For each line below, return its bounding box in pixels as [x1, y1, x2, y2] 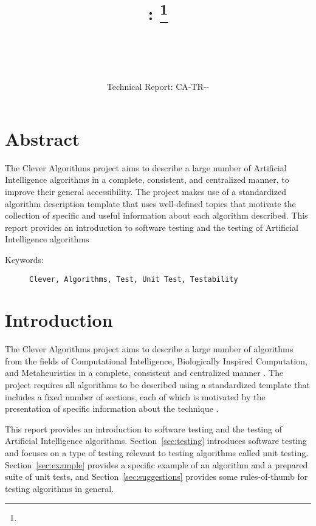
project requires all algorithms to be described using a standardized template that [5, 378, 310, 391]
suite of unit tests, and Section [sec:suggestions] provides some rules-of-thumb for [5, 470, 308, 483]
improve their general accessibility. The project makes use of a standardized [5, 185, 286, 197]
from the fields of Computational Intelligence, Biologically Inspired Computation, [5, 354, 307, 367]
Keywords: [5, 253, 44, 265]
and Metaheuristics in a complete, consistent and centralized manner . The [5, 366, 284, 379]
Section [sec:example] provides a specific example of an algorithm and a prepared [5, 458, 308, 471]
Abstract [5, 126, 80, 151]
